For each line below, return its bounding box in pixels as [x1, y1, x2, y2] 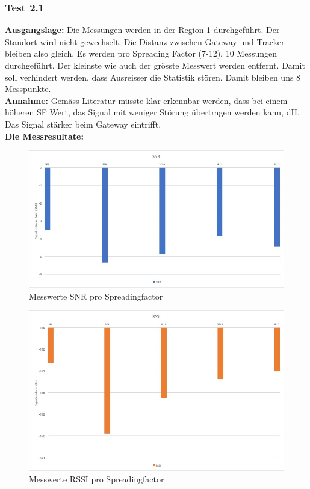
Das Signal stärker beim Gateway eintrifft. [5, 117, 161, 130]
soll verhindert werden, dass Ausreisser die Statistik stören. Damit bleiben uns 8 [5, 70, 301, 83]
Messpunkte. [5, 82, 51, 95]
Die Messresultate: [5, 129, 84, 142]
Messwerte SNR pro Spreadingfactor [29, 289, 163, 302]
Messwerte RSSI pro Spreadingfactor [29, 473, 164, 485]
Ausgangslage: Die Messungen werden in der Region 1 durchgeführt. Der [5, 23, 280, 36]
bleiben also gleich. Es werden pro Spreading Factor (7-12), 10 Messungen [5, 47, 277, 60]
